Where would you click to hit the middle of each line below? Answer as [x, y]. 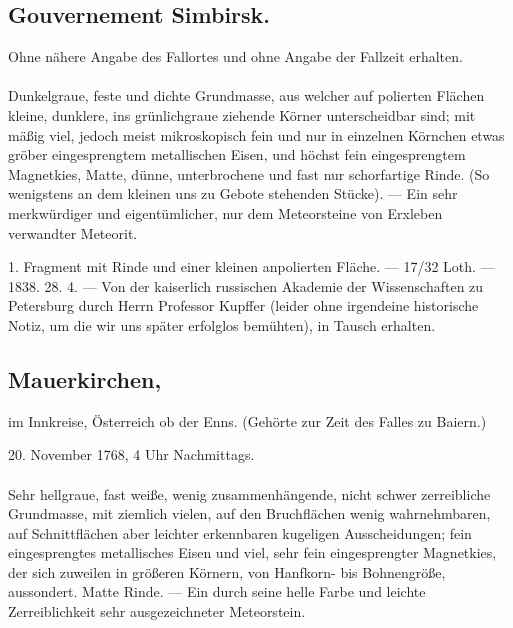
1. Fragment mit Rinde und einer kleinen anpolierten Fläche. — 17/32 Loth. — [251, 266]
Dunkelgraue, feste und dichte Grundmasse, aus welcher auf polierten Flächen [246, 95]
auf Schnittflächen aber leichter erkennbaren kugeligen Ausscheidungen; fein [240, 532]
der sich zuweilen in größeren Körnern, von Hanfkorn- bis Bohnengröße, [227, 571]
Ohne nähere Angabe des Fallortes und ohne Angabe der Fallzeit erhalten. [235, 56]
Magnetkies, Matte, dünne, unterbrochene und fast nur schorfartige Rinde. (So [249, 173]
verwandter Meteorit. [73, 232]
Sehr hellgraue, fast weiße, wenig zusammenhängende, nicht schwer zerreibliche [249, 493]
